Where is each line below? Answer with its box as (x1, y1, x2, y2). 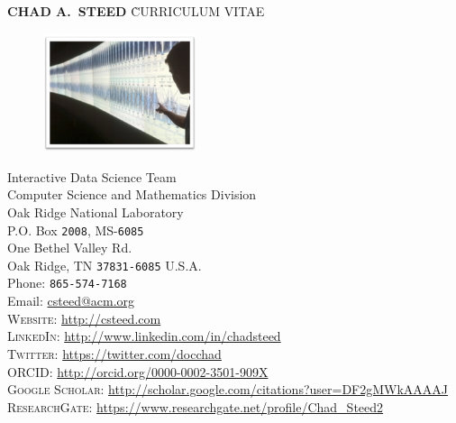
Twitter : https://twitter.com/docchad (7, 344, 222, 363)
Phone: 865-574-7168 (7, 273, 127, 292)
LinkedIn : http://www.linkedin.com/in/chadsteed (7, 326, 281, 345)
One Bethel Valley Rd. (7, 238, 132, 257)
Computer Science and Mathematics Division (7, 185, 257, 204)
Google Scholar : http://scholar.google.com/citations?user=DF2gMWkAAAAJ (7, 380, 449, 399)
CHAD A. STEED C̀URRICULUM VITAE (7, 2, 265, 20)
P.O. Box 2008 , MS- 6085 (7, 220, 144, 239)
